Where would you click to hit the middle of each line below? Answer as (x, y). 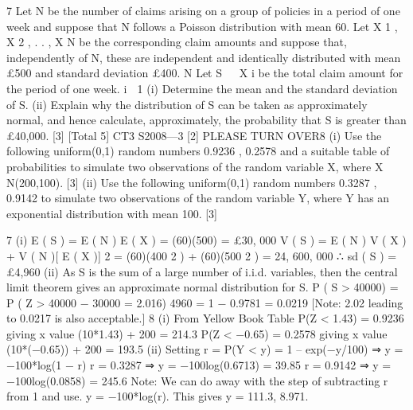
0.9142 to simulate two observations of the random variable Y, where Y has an (198, 198)
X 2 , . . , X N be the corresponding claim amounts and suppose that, (177, 42)
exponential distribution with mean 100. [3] (112, 213)
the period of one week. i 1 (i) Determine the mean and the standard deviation (202, 88)
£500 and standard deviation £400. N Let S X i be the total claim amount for (205, 73)
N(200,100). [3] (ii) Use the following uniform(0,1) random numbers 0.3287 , (192, 182)
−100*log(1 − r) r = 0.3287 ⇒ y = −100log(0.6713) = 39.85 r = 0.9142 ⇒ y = (199, 365)
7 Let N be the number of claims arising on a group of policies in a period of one (203, 10)
